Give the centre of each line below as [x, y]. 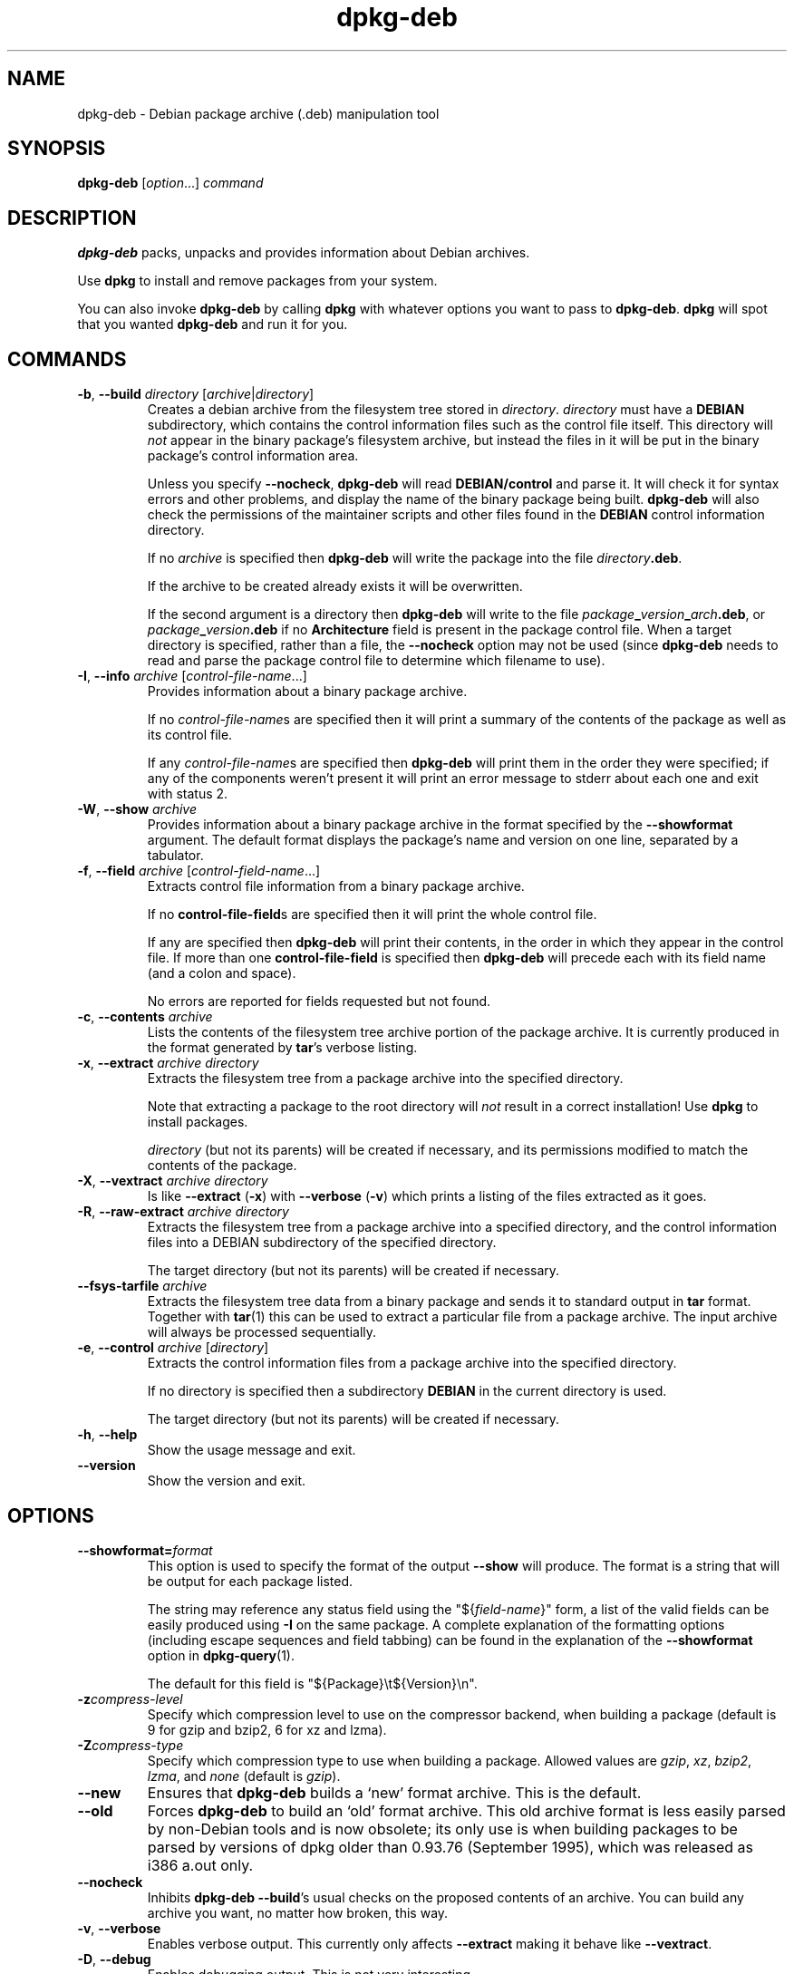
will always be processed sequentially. [262, 1332]
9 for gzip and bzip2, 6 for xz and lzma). [267, 1729]
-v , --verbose [119, 1928]
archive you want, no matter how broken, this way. [298, 1912]
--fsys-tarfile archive [142, 1286]
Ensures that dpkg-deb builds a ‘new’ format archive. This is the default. [394, 1792]
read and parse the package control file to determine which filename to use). [376, 661]
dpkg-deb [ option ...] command [170, 183]
